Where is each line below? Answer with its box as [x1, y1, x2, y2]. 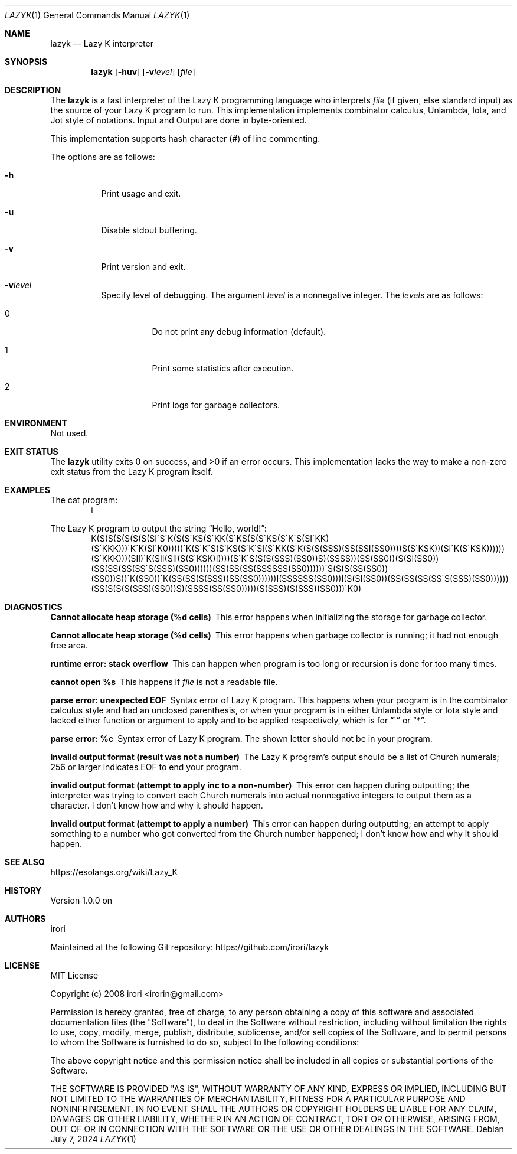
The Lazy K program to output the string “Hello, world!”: [50, 523, 267, 533]
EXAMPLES [5, 485, 50, 495]
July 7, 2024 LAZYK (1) [50, 1134, 136, 1144]
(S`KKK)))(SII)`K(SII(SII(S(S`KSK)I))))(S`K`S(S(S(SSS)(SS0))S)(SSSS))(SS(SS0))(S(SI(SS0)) [91, 553, 439, 563]
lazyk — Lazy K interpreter [50, 38, 153, 48]
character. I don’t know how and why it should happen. [50, 800, 263, 810]
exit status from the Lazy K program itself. [50, 467, 213, 477]
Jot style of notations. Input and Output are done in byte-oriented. [50, 115, 307, 125]
